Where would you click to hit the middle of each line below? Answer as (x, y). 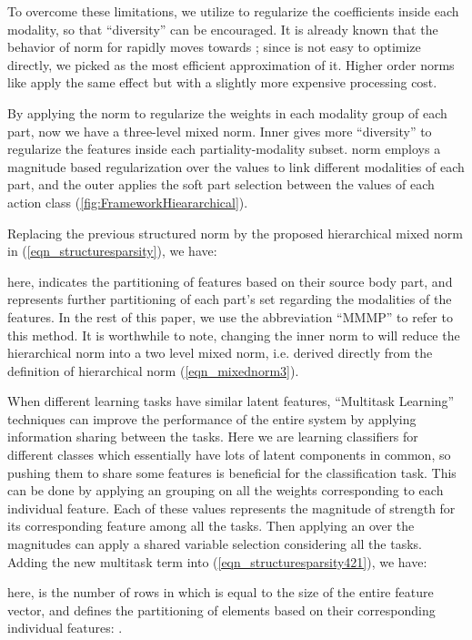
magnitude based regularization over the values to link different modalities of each (236, 166)
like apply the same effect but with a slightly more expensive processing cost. (222, 82)
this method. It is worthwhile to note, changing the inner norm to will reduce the (234, 335)
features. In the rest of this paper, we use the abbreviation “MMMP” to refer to (230, 316)
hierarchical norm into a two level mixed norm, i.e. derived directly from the (220, 353)
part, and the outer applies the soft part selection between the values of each (221, 184)
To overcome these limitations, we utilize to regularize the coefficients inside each (233, 11)
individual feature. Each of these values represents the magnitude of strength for (231, 508)
